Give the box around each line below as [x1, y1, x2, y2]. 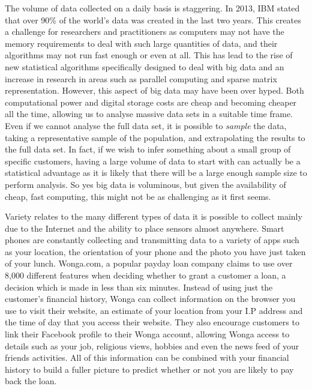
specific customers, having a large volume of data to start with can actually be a [5, 154, 301, 167]
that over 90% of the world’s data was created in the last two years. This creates [5, 13, 301, 26]
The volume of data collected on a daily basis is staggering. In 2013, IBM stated [5, 2, 300, 14]
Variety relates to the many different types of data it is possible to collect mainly [5, 210, 302, 223]
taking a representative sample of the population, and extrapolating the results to [5, 131, 305, 143]
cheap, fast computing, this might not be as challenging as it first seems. [5, 190, 271, 202]
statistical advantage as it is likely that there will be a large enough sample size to [5, 166, 307, 179]
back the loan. [5, 375, 57, 387]
